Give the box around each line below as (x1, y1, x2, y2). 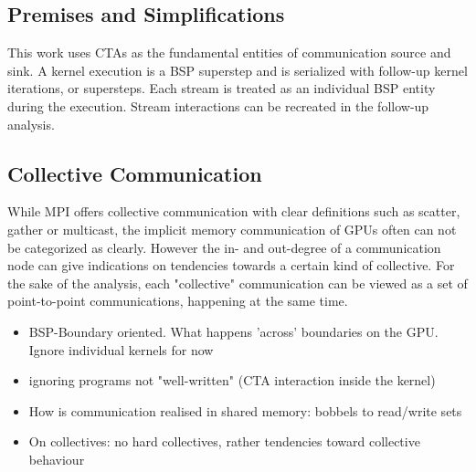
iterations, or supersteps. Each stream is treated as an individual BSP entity (7, 79, 436, 98)
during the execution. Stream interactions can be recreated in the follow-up (7, 96, 429, 115)
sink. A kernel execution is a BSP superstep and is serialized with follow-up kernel (7, 60, 468, 79)
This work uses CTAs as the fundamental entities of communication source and (7, 43, 451, 62)
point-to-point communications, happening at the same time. (7, 291, 348, 310)
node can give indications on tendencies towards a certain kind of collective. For (7, 256, 455, 275)
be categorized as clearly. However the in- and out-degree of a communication (7, 237, 441, 257)
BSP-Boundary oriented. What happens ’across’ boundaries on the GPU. (28, 321, 439, 341)
